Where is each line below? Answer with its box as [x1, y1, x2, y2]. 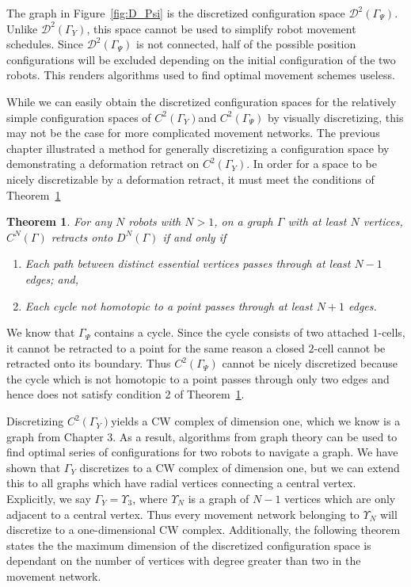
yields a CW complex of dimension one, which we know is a [111, 413, 401, 429]
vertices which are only [284, 490, 396, 507]
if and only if [162, 228, 226, 245]
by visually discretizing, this [268, 109, 404, 125]
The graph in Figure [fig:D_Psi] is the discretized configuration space [6, 5, 345, 21]
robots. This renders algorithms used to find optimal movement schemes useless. [6, 67, 395, 83]
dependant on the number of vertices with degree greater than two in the [6, 552, 361, 569]
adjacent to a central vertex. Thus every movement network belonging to [6, 505, 360, 522]
